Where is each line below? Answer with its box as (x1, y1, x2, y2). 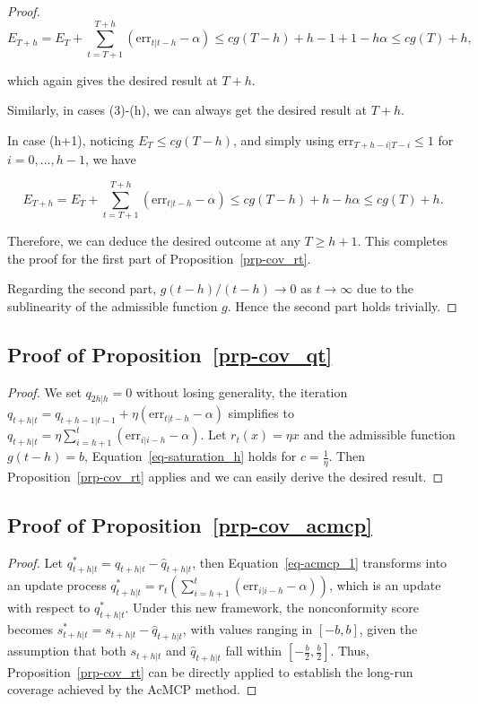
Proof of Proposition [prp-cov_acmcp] (7, 510, 372, 538)
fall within (225, 641, 282, 660)
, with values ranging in (182, 620, 313, 639)
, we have (84, 150, 136, 169)
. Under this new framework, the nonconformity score (125, 598, 419, 617)
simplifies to (228, 404, 294, 422)
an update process (7, 576, 107, 595)
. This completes (357, 231, 448, 250)
